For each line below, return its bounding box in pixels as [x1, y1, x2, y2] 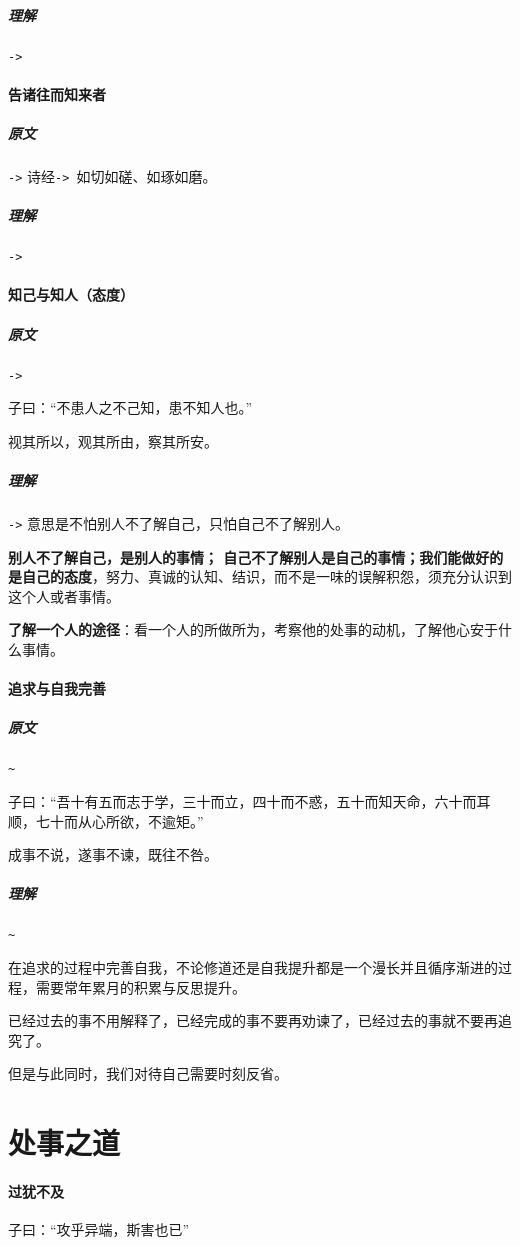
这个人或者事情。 [8, 585, 120, 606]
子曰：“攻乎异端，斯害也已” [8, 1219, 190, 1240]
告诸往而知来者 [8, 83, 106, 104]
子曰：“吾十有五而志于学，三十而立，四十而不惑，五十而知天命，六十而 [8, 791, 477, 812]
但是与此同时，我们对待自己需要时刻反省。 [8, 1063, 288, 1084]
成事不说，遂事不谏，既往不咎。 [8, 844, 218, 865]
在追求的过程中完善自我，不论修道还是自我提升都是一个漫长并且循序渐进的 [8, 957, 498, 978]
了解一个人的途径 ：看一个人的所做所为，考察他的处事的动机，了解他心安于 [8, 619, 498, 640]
